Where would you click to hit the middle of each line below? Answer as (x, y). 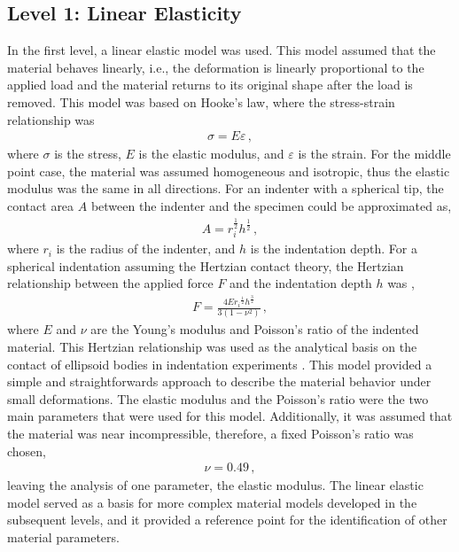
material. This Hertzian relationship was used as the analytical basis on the (212, 347)
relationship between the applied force (110, 283)
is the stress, (88, 154)
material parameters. (63, 537)
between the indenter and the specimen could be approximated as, (271, 205)
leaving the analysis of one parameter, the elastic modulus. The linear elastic (215, 485)
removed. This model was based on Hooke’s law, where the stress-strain (201, 101)
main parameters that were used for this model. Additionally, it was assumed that (230, 416)
